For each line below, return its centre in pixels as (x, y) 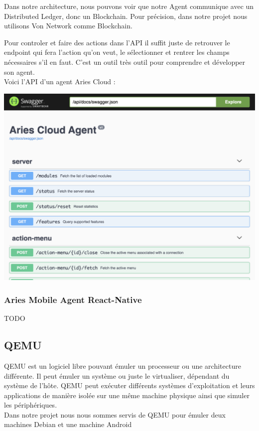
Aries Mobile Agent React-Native (73, 299)
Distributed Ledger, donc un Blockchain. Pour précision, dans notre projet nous (126, 16)
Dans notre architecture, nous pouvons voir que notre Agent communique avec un (129, 6)
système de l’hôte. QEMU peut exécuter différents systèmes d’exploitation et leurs (129, 385)
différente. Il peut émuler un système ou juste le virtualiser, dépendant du (117, 375)
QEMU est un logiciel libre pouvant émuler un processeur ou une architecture (123, 365)
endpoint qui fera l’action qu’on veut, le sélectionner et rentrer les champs (117, 52)
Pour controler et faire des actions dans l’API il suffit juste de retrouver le (117, 42)
